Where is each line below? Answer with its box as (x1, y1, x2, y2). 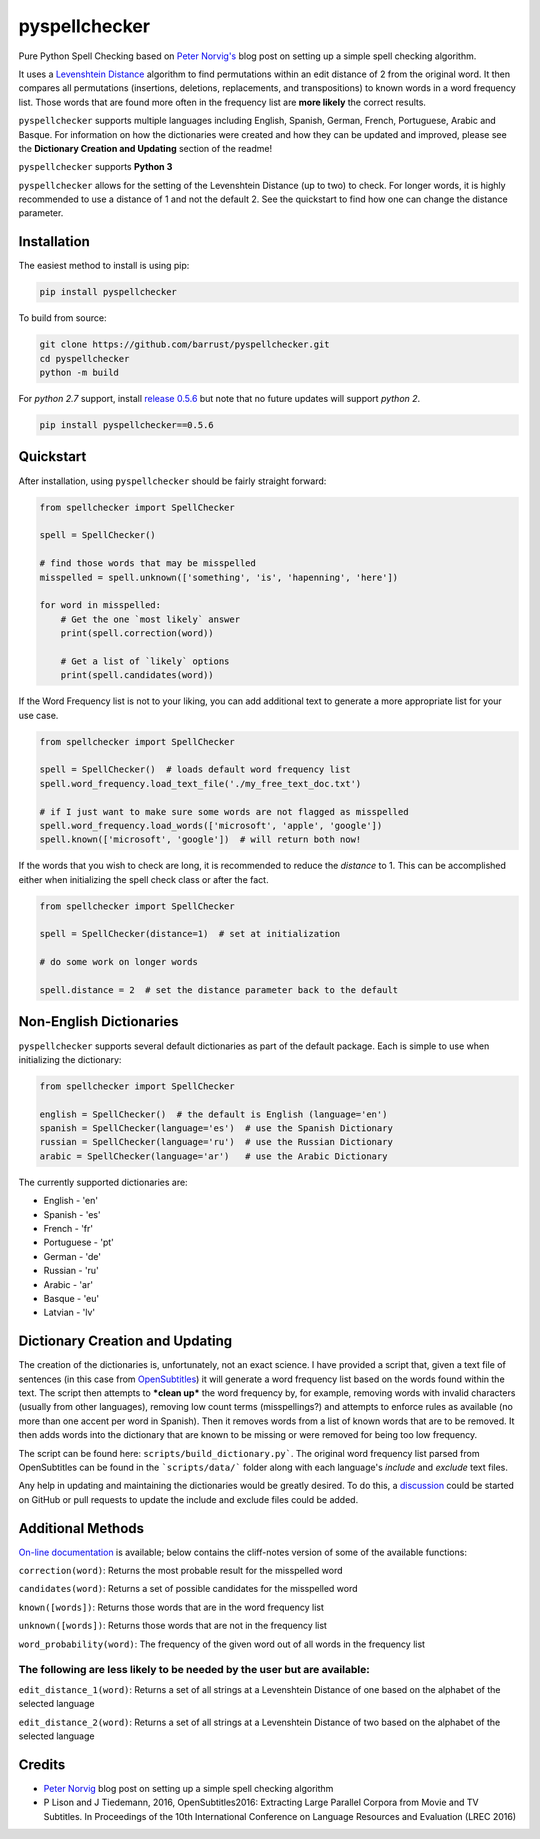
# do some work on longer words (39, 956, 199, 968)
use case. (18, 709, 59, 721)
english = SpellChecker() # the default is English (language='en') (39, 1108, 388, 1120)
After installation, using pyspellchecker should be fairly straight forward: (18, 475, 327, 487)
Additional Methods (18, 1520, 145, 1537)
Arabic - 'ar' (43, 1278, 94, 1290)
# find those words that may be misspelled (39, 558, 257, 569)
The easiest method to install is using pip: (18, 260, 190, 272)
